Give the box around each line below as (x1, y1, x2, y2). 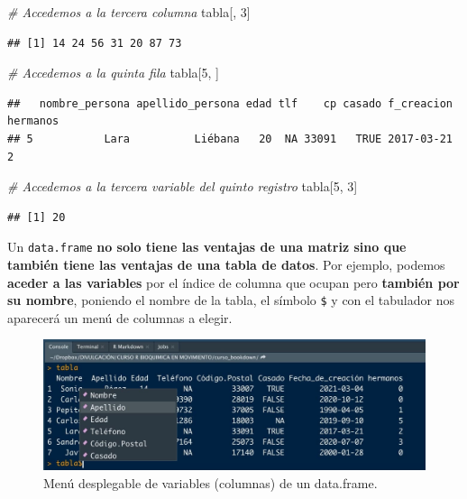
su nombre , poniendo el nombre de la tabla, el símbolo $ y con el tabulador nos (7, 291, 454, 310)
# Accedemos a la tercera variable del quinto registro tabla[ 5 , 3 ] (7, 177, 358, 196)
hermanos (7, 115, 60, 128)
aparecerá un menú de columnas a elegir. (7, 308, 233, 327)
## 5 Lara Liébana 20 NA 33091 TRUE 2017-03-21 (7, 132, 453, 145)
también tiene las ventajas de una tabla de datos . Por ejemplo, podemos (7, 255, 445, 273)
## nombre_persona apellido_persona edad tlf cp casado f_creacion (7, 97, 453, 110)
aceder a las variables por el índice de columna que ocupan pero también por (7, 273, 460, 291)
